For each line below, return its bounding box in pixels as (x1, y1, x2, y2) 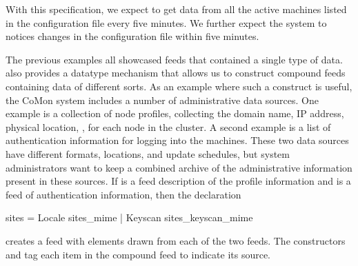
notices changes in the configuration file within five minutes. (6, 29, 259, 43)
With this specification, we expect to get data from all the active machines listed (6, 2, 347, 16)
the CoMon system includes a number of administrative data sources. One (6, 92, 319, 107)
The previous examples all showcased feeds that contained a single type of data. (6, 52, 343, 66)
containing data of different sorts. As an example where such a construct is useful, (6, 79, 352, 93)
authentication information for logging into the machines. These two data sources (6, 133, 349, 147)
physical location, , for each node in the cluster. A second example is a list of (6, 119, 331, 134)
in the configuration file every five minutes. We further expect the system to (6, 15, 327, 30)
